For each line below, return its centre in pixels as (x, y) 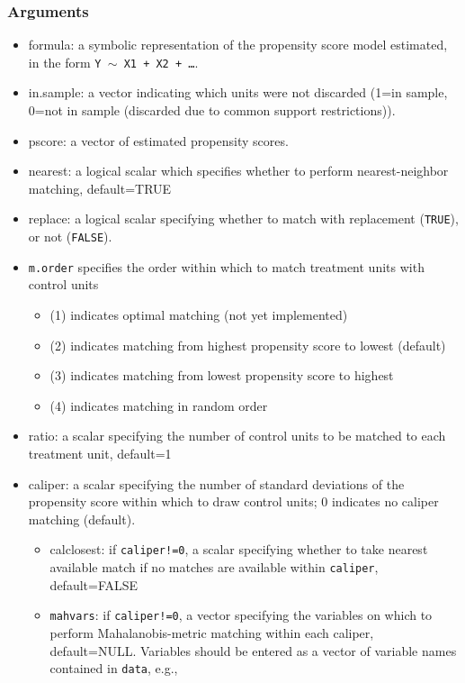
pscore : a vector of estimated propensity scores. (158, 140)
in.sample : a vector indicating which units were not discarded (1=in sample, (238, 92)
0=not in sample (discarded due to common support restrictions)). (212, 110)
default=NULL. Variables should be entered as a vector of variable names (253, 650)
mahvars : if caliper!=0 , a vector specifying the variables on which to (241, 615)
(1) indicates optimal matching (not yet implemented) (199, 314)
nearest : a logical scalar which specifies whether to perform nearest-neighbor (238, 171)
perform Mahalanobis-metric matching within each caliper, (212, 632)
